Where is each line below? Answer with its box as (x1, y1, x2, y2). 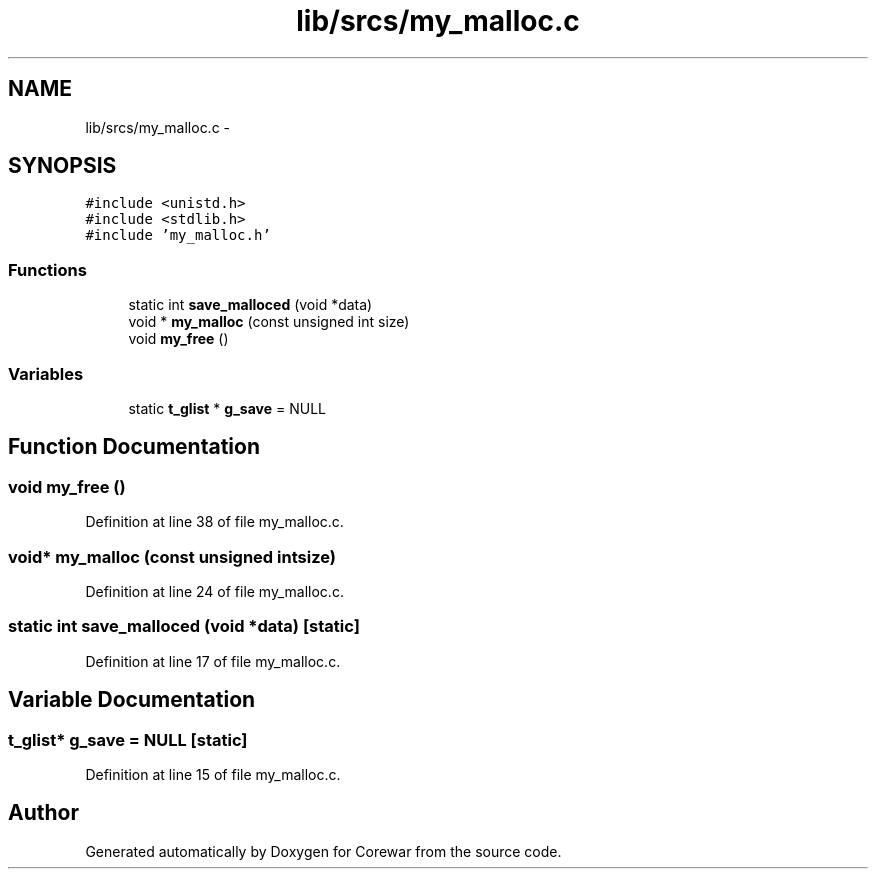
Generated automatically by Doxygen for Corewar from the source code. (85, 842, 562, 860)
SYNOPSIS (8, 153, 117, 179)
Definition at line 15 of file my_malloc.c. (85, 765, 341, 783)
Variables (8, 363, 84, 384)
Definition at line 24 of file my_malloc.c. (85, 582, 344, 600)
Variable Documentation (8, 687, 256, 713)
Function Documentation (8, 434, 260, 460)
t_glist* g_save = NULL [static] (8, 729, 248, 750)
